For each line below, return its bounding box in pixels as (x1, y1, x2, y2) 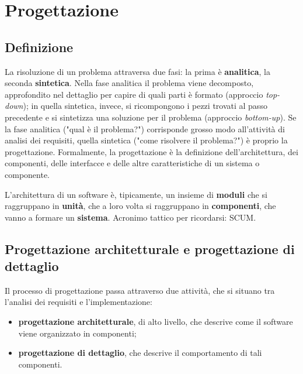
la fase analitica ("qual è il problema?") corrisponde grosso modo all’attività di (5, 122, 285, 135)
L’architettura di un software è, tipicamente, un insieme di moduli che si (5, 188, 267, 200)
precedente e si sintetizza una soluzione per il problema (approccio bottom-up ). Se (5, 111, 297, 123)
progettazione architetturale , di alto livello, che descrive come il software (18, 315, 293, 328)
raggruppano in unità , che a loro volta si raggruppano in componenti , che (5, 200, 276, 212)
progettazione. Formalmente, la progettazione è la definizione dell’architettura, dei (5, 145, 298, 157)
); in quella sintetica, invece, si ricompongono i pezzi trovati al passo (23, 99, 267, 112)
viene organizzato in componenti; (18, 327, 137, 339)
